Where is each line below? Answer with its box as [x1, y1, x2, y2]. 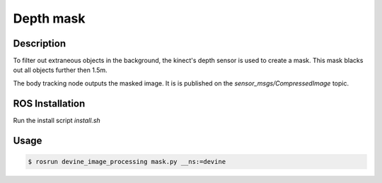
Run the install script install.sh [13, 116, 100, 124]
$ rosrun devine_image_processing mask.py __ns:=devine [28, 158, 226, 165]
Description [13, 37, 66, 49]
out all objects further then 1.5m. [13, 66, 108, 74]
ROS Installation [13, 98, 86, 110]
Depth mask [13, 11, 86, 26]
